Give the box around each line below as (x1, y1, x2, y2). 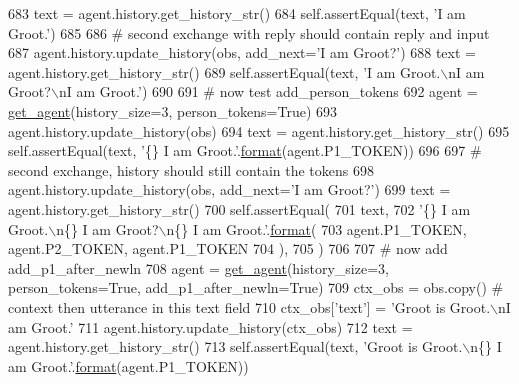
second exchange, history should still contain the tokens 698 (8, 159, 374, 180)
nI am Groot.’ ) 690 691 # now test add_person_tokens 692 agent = (58, 81, 478, 102)
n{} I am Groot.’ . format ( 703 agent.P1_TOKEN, (166, 218, 467, 239)
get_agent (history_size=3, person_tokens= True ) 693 (8, 100, 338, 121)
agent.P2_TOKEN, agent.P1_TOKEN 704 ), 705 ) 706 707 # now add (8, 238, 448, 259)
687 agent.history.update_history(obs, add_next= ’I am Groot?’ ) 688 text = (8, 42, 476, 63)
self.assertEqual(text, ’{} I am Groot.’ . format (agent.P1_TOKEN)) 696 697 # (8, 140, 482, 161)
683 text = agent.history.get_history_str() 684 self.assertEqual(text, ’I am (8, 3, 466, 23)
